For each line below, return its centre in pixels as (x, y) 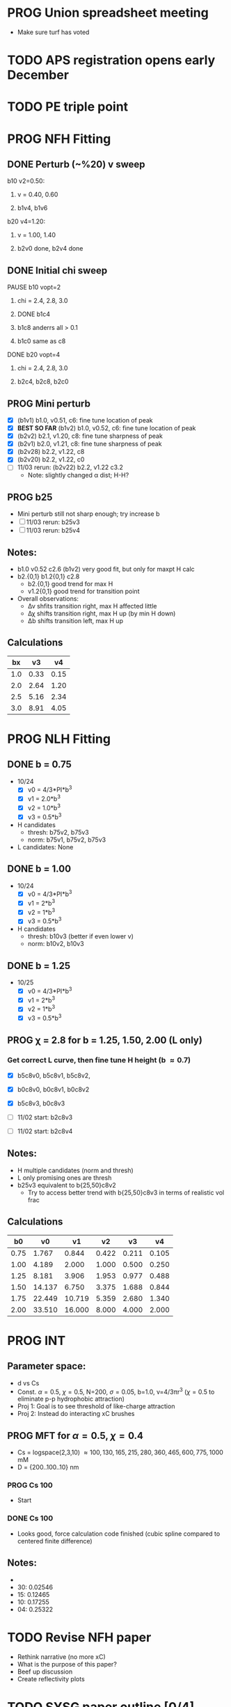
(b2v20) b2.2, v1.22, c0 (51, 459)
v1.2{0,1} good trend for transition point (83, 591)
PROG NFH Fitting (59, 139)
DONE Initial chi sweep (57, 270)
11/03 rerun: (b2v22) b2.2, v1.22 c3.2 (70, 467)
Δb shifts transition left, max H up (75, 621)
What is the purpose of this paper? (67, 1664)
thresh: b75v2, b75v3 (58, 832)
